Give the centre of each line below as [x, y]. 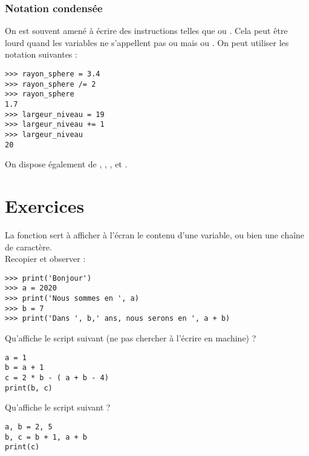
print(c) [22, 447]
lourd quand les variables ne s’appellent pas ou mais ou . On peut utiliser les [147, 42]
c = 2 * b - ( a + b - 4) [57, 377]
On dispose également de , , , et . [66, 164]
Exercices [45, 206]
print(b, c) [29, 388]
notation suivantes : [41, 54]
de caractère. [28, 246]
